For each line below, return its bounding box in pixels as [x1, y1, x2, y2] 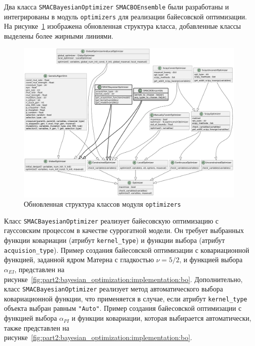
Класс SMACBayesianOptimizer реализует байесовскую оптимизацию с [4, 215, 219, 226]
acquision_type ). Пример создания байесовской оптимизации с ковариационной [4, 244, 250, 255]
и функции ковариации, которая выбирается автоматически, [71, 313, 252, 323]
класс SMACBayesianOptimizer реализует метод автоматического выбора [4, 284, 223, 294]
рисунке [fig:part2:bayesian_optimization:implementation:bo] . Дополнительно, [4, 274, 243, 284]
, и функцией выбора [179, 254, 243, 265]
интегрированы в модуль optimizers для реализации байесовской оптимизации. [4, 11, 247, 21]
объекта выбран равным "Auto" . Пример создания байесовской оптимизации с [4, 303, 242, 313]
